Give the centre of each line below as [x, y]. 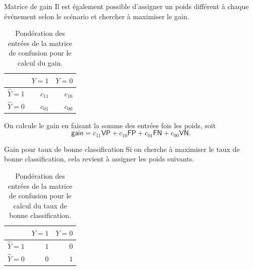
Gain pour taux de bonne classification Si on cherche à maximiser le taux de [122, 149]
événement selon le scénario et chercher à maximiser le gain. [97, 16]
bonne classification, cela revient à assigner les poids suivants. [99, 159]
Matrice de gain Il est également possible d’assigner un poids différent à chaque [126, 6]
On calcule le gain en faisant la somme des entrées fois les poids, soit [110, 125]
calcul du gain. [40, 62]
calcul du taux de [40, 205]
